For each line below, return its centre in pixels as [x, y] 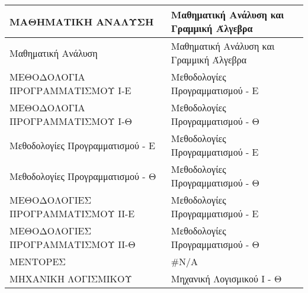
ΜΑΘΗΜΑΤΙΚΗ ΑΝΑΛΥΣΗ [82, 21]
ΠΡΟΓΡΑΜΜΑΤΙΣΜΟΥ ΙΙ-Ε [72, 213]
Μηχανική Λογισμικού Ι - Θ [226, 278]
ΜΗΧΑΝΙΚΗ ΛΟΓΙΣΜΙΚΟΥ [71, 278]
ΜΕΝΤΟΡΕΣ [38, 261]
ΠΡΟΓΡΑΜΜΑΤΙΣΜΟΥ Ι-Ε [70, 90]
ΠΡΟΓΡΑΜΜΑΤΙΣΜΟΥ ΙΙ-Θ [73, 244]
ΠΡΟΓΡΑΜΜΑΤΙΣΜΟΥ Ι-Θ [71, 121]
